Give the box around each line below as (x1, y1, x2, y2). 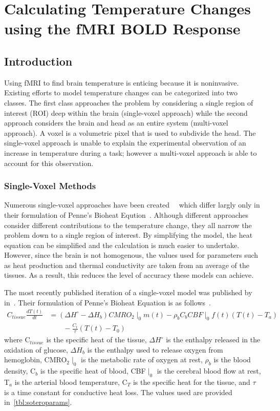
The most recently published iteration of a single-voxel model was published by (4, 287, 252, 298)
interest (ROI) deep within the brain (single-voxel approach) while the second (4, 107, 248, 118)
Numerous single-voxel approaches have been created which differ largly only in (4, 199, 260, 210)
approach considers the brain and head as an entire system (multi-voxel (4, 117, 228, 128)
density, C (4, 365, 36, 376)
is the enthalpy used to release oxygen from (87, 344, 223, 355)
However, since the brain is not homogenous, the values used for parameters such (4, 250, 259, 260)
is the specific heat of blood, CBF (40, 365, 146, 376)
